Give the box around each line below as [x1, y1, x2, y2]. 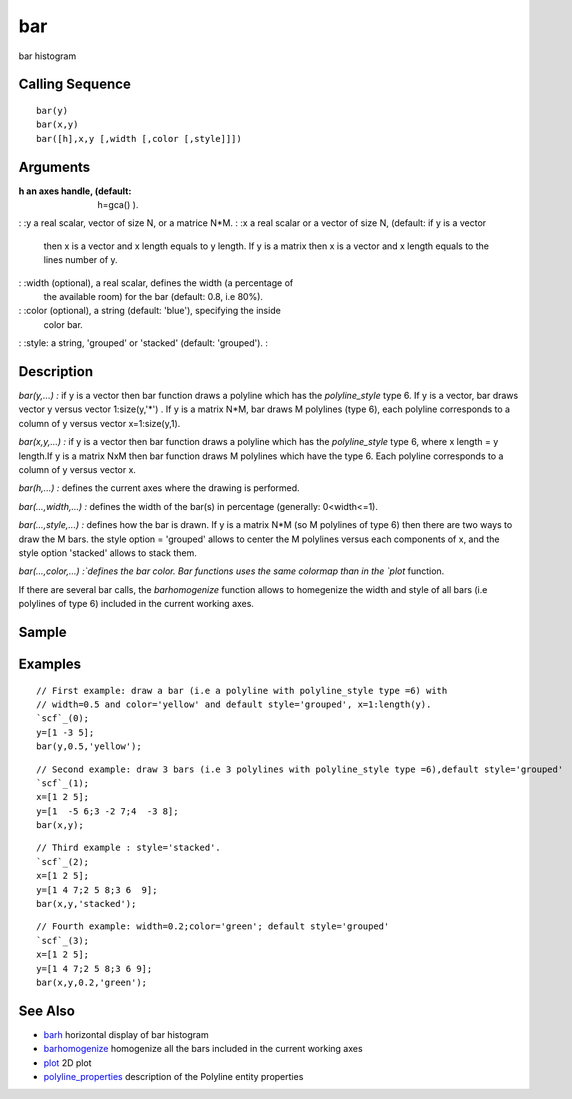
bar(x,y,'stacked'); [36, 898, 137, 910]
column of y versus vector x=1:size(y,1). [18, 417, 181, 429]
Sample [18, 623, 67, 640]
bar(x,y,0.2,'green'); [36, 976, 148, 988]
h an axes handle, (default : [18, 185, 132, 197]
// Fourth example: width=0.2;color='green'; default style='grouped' [36, 921, 390, 932]
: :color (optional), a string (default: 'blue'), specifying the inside [18, 305, 282, 317]
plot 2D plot [43, 1056, 92, 1069]
